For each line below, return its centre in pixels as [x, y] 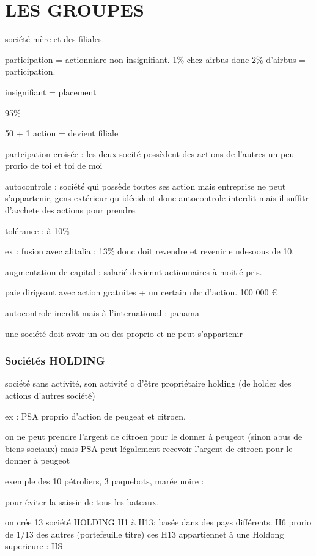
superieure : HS [34, 546]
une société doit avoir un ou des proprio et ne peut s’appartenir [124, 333]
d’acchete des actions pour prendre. [71, 210]
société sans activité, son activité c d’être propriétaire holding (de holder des [148, 383]
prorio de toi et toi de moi [54, 165]
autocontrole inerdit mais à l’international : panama [102, 313]
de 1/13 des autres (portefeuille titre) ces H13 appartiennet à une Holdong [145, 534]
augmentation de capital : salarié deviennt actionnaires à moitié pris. [134, 271]
